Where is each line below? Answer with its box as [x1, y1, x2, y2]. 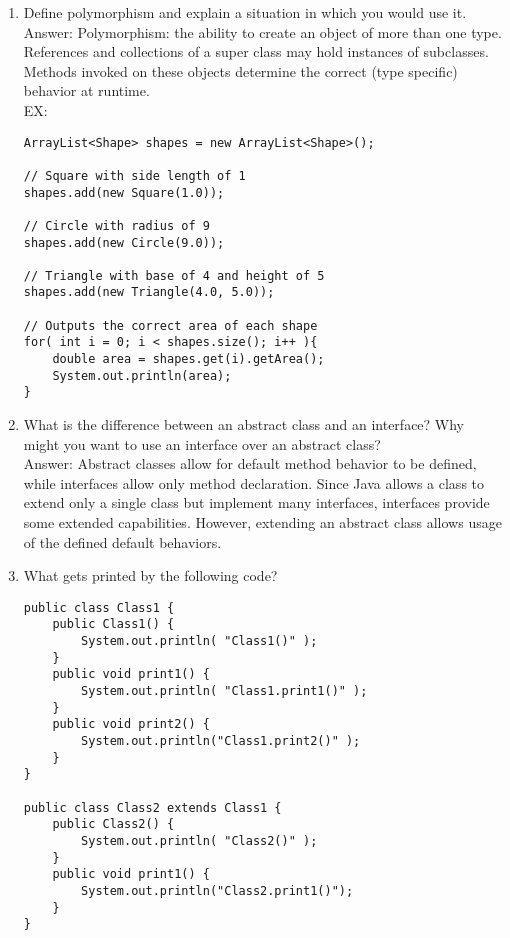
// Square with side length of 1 [23, 168, 246, 183]
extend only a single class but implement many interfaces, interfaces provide [23, 492, 490, 513]
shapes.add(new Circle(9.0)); [23, 235, 225, 250]
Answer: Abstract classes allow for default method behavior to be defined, [23, 453, 477, 474]
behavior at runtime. [23, 80, 150, 101]
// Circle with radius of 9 [23, 218, 210, 233]
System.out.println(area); [52, 368, 232, 383]
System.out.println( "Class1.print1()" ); [81, 684, 368, 699]
